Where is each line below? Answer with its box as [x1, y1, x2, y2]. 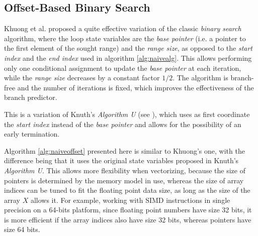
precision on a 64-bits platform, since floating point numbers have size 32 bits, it [4, 204, 252, 215]
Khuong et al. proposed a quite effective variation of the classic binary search [4, 23, 241, 34]
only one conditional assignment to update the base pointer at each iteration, [4, 62, 241, 73]
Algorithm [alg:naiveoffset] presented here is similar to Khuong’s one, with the [4, 145, 245, 156]
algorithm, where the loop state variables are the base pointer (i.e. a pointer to [4, 33, 246, 43]
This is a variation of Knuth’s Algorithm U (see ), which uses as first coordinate [4, 108, 250, 119]
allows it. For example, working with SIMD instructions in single [30, 194, 230, 205]
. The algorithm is [173, 72, 228, 83]
